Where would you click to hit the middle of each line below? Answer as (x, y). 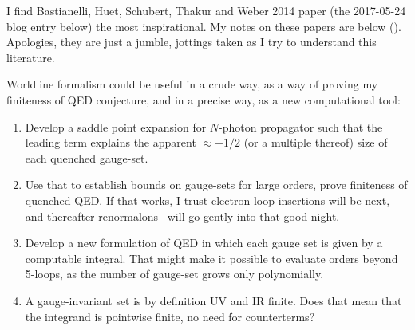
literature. (31, 57)
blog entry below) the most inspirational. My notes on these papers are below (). (204, 26)
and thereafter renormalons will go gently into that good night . (182, 216)
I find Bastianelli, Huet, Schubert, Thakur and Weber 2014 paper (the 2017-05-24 (206, 10)
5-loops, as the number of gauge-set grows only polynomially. (174, 274)
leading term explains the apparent (111, 142)
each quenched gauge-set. (87, 157)
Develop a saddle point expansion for (116, 126)
